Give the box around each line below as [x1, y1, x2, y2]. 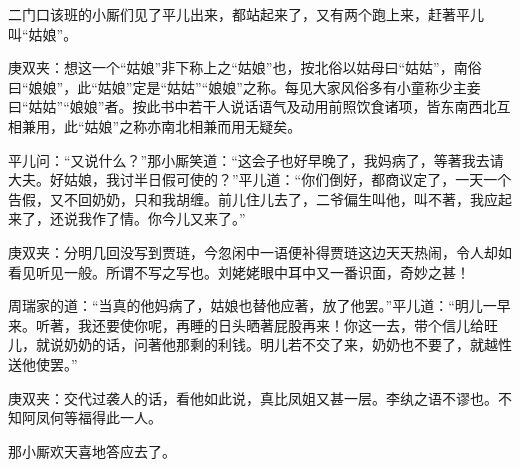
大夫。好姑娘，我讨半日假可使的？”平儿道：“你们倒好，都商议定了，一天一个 [8, 169, 512, 190]
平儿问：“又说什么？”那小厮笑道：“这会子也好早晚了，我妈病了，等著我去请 [8, 149, 504, 170]
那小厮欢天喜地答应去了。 [8, 440, 176, 461]
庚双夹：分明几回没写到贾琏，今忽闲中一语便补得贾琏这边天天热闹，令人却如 [8, 241, 512, 262]
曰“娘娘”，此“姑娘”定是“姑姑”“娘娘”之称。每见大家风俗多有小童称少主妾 [8, 76, 481, 97]
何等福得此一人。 [49, 407, 162, 428]
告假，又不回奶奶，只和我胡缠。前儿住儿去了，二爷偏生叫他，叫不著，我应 [8, 188, 498, 209]
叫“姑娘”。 [8, 23, 78, 44]
